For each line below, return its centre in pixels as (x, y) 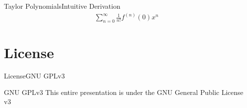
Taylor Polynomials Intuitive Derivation (62, 6)
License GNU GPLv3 (34, 75)
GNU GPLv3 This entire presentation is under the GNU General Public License (124, 92)
